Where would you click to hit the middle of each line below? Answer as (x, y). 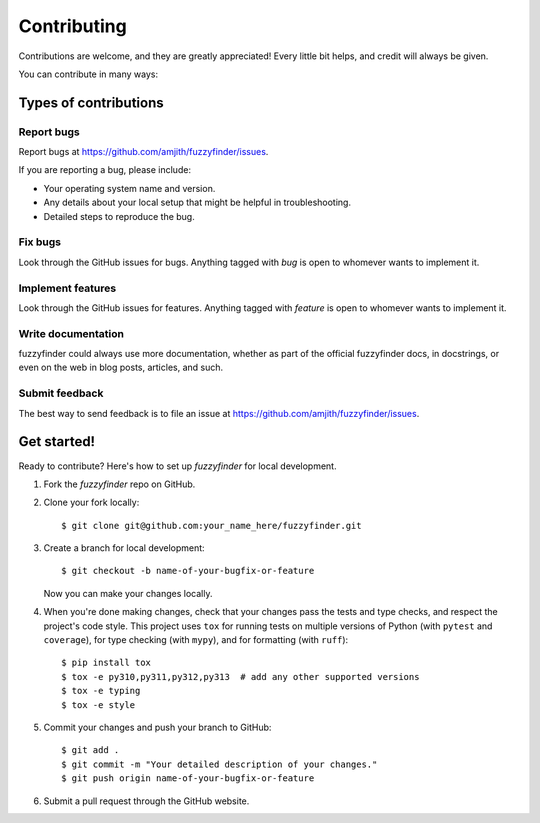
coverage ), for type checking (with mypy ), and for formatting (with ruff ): (196, 640)
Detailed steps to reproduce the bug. (119, 216)
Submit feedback (61, 393)
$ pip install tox (106, 663)
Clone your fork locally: (91, 502)
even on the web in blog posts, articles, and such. (121, 367)
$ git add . (90, 750)
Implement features (67, 288)
